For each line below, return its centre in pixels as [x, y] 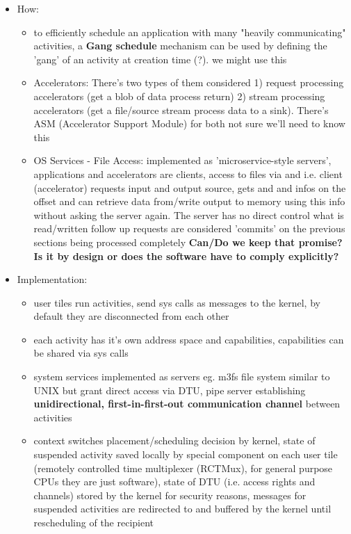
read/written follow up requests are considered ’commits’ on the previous [189, 228]
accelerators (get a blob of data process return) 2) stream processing [179, 96]
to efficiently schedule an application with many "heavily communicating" [190, 32]
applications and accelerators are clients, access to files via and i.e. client [188, 173]
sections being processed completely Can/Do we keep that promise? [188, 242]
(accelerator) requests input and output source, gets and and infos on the [190, 187]
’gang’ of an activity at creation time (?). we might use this [160, 59]
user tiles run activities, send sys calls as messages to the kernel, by [177, 302]
